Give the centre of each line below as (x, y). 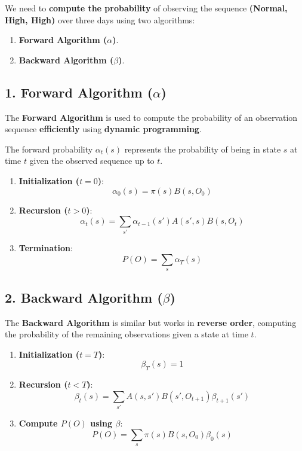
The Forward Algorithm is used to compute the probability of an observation (151, 117)
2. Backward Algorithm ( (84, 297)
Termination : (46, 248)
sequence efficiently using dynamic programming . (103, 129)
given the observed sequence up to (92, 161)
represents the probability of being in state (203, 149)
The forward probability (49, 149)
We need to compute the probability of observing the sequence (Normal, (146, 8)
